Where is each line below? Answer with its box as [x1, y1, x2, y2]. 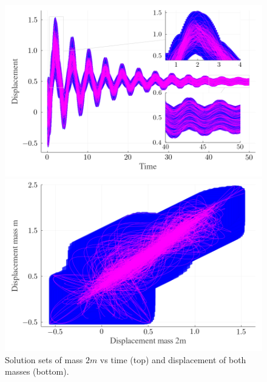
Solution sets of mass [5, 353, 83, 366]
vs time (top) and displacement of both [100, 353, 246, 366]
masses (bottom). [5, 365, 69, 378]
